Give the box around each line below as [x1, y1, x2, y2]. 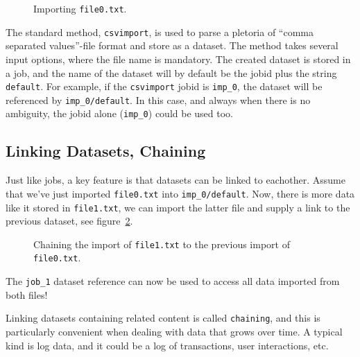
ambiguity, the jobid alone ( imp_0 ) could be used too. [6, 106, 233, 121]
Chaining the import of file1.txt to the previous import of [33, 236, 290, 251]
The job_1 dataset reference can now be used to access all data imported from [6, 274, 340, 288]
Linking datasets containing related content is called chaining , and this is [6, 311, 320, 325]
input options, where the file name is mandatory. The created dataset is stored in [6, 51, 351, 66]
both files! [6, 287, 48, 302]
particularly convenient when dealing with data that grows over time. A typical [6, 324, 343, 338]
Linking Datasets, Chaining [6, 140, 206, 162]
